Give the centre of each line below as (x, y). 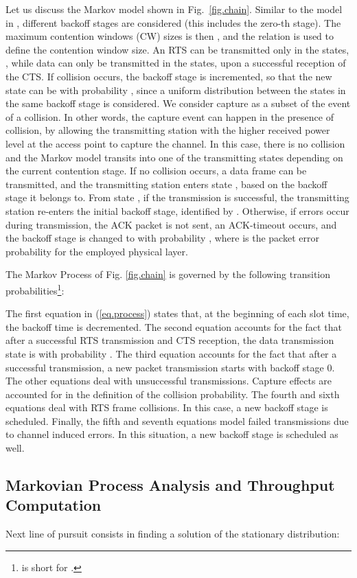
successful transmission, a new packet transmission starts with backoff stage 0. (170, 367)
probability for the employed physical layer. (97, 251)
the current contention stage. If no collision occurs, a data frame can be (156, 171)
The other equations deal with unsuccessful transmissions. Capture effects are (169, 381)
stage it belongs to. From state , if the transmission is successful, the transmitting (177, 197)
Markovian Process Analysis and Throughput (170, 485)
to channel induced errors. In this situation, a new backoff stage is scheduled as (172, 434)
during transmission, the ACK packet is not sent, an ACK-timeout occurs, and (171, 224)
